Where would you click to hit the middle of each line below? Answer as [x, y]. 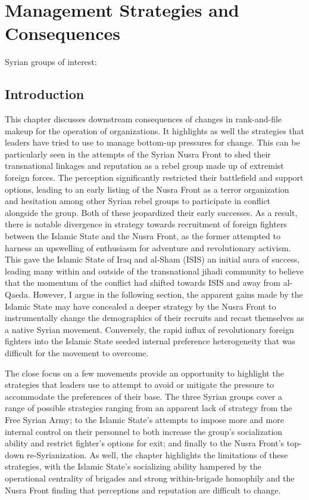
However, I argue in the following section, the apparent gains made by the [168, 294]
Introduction [45, 94]
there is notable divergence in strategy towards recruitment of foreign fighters [146, 224]
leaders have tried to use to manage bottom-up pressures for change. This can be [152, 142]
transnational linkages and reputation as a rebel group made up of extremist [144, 166]
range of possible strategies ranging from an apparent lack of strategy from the [149, 408]
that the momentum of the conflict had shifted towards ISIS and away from [143, 283]
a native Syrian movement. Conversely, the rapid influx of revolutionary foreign [149, 329]
